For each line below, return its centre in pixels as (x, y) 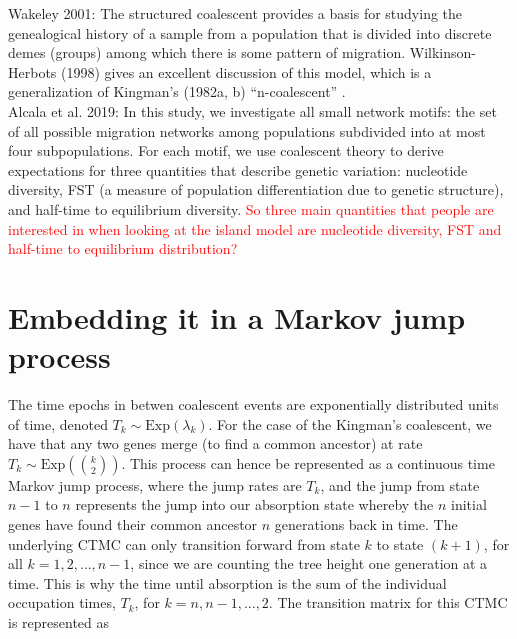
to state (400, 543)
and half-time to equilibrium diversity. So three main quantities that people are (251, 208)
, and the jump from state (400, 484)
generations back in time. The (366, 524)
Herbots (32, 71)
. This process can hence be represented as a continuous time (308, 462)
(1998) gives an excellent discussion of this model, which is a (246, 71)
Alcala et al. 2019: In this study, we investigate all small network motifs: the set (252, 110)
